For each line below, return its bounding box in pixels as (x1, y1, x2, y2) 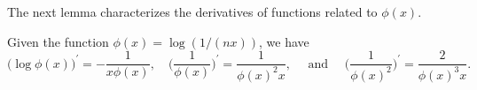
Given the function (7, 32, 109, 50)
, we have (259, 32, 309, 50)
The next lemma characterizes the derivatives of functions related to (7, 3, 378, 20)
